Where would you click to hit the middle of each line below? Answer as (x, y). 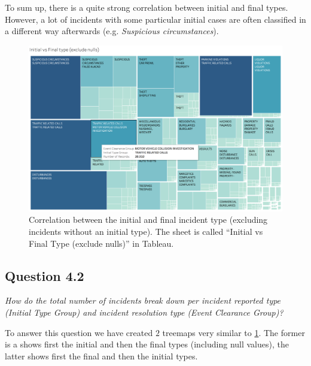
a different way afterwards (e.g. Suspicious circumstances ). (112, 31)
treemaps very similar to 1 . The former (234, 332)
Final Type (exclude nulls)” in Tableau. (101, 243)
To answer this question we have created (79, 332)
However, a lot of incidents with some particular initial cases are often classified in (155, 19)
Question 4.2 (45, 275)
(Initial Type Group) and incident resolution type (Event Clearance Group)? (144, 312)
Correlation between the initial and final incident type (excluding (148, 220)
